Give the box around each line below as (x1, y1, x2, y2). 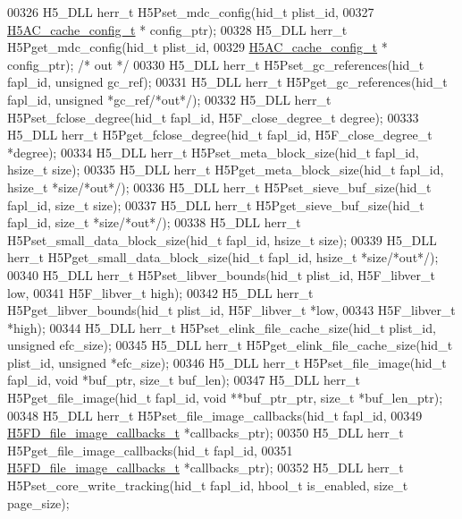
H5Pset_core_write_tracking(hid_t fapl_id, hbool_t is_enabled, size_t (7, 476, 408, 495)
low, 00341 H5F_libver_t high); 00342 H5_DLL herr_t (7, 283, 314, 302)
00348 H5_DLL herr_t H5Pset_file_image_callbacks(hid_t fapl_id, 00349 (7, 405, 423, 424)
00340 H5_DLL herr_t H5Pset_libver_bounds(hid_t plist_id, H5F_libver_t (7, 265, 435, 284)
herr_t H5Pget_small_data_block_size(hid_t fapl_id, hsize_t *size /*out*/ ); (7, 248, 439, 267)
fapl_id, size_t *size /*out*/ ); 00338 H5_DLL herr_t (7, 213, 301, 232)
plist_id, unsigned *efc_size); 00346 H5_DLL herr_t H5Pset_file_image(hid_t (7, 353, 447, 371)
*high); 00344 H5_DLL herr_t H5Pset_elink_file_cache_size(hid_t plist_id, (7, 318, 436, 336)
